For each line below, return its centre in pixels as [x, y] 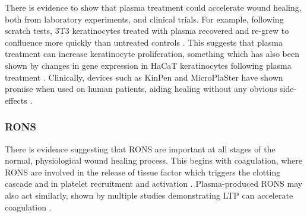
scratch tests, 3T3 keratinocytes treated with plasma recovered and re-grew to [147, 31]
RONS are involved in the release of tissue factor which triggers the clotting [143, 172]
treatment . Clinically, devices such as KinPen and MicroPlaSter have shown [144, 77]
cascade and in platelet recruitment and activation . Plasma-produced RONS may [154, 184]
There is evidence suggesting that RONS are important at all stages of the [140, 149]
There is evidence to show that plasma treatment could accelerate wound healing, [153, 7]
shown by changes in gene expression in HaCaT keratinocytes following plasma [148, 65]
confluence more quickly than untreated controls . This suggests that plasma [144, 42]
